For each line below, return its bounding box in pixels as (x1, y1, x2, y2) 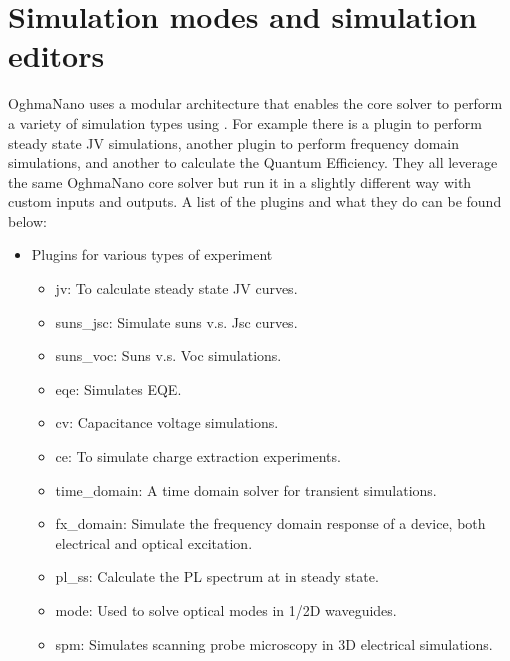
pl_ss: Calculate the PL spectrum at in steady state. (55, 566, 379, 587)
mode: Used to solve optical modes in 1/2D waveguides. (55, 600, 397, 620)
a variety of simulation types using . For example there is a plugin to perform (8, 112, 482, 133)
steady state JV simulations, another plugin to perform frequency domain (8, 132, 460, 153)
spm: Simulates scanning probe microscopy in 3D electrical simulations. (55, 633, 493, 654)
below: (8, 210, 47, 231)
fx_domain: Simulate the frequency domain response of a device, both (55, 513, 486, 534)
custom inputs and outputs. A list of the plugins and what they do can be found (8, 191, 502, 212)
